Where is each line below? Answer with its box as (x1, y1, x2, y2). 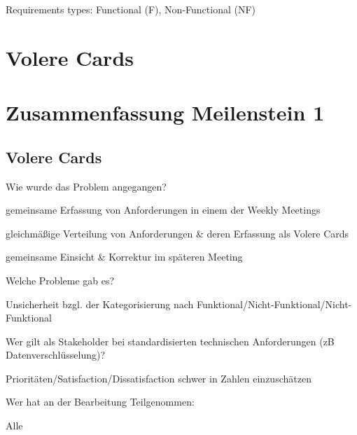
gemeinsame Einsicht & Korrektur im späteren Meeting (6, 249, 243, 264)
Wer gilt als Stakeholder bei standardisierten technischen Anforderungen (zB (6, 333, 335, 348)
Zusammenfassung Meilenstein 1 (6, 98, 325, 127)
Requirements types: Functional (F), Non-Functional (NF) (6, 2, 256, 16)
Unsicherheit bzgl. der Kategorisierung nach (6, 296, 194, 311)
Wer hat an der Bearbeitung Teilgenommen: (6, 394, 195, 409)
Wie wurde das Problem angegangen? (6, 179, 167, 193)
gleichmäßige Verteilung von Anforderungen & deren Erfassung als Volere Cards (6, 226, 349, 240)
